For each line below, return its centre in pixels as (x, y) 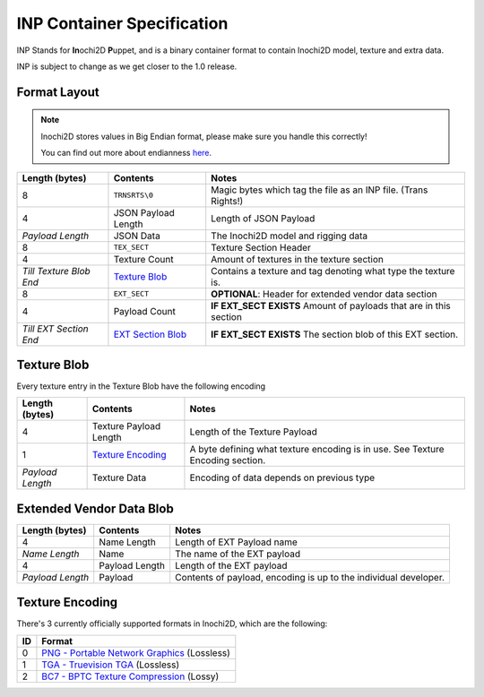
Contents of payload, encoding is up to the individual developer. (310, 577)
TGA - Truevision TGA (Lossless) (110, 665)
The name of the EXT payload (238, 554)
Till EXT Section (55, 329)
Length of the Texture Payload (254, 432)
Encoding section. (228, 460)
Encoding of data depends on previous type (282, 478)
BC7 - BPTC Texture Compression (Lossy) (130, 676)
